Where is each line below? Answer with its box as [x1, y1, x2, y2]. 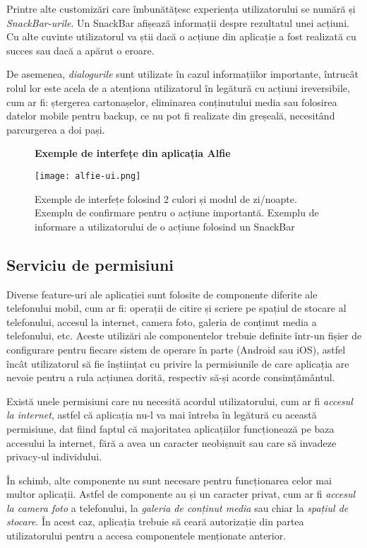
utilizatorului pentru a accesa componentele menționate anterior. [6, 528, 287, 543]
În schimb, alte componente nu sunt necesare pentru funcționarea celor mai [6, 472, 332, 487]
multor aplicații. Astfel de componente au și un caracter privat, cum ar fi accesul [6, 486, 356, 501]
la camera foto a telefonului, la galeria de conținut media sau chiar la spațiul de [6, 500, 349, 515]
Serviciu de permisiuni [6, 253, 174, 275]
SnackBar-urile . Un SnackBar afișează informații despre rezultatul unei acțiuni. [6, 15, 349, 30]
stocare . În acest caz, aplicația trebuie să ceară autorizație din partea [6, 514, 304, 529]
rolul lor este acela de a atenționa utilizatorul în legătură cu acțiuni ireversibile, [6, 80, 350, 95]
